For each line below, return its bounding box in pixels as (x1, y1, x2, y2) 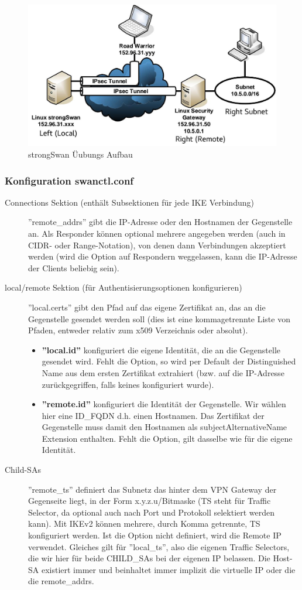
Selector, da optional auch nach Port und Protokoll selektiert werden (28, 506, 275, 518)
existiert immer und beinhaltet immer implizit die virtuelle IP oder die (41, 563, 296, 575)
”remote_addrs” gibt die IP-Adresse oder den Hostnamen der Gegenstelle (28, 216, 293, 228)
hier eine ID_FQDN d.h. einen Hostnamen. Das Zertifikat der (42, 409, 265, 421)
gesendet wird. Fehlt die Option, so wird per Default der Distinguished (42, 355, 296, 367)
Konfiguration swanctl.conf (5, 173, 134, 187)
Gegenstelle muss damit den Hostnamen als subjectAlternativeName (42, 421, 287, 433)
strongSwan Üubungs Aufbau (28, 148, 133, 160)
